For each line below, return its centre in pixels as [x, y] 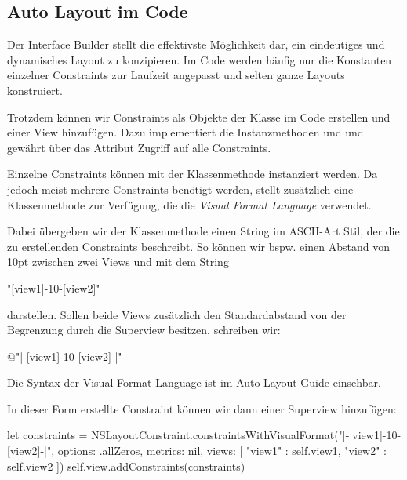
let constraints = [47, 435]
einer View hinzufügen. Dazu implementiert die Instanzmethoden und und [185, 132]
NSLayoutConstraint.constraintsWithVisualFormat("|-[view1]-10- [246, 435]
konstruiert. [35, 90]
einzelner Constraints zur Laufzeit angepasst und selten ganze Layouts [176, 75]
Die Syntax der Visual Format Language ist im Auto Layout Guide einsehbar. [194, 382]
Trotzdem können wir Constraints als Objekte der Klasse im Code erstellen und [199, 116]
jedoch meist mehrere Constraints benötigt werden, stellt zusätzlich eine [180, 189]
